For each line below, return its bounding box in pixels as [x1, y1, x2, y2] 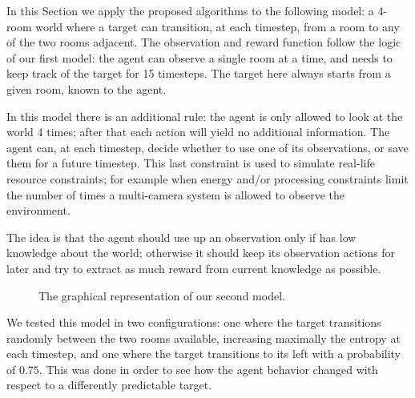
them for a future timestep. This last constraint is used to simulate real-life [6, 155, 375, 171]
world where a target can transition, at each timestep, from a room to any [35, 18, 400, 34]
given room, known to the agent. [6, 80, 167, 97]
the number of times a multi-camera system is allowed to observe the [6, 186, 344, 203]
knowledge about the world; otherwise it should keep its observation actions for [6, 244, 396, 261]
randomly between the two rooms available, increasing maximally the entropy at [6, 329, 401, 346]
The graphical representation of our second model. [38, 287, 285, 304]
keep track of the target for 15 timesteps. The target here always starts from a [6, 65, 391, 82]
